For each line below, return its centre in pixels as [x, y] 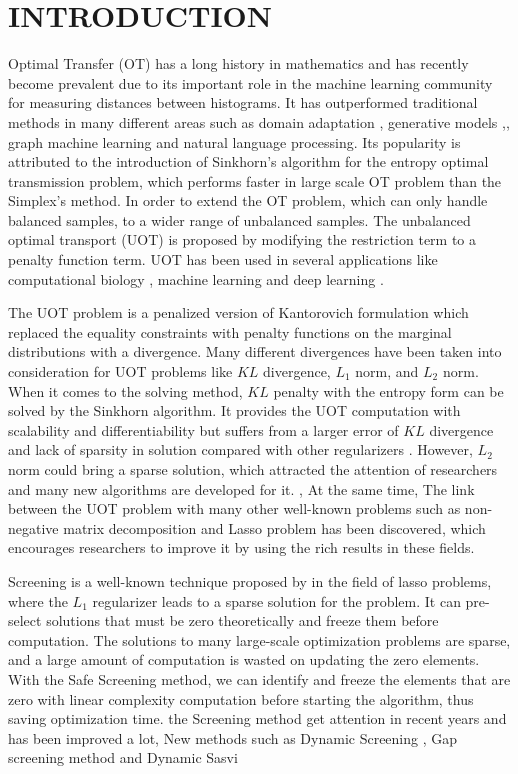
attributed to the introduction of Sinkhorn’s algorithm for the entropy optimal [248, 161]
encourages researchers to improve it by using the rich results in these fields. [241, 547]
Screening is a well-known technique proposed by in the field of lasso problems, [250, 580]
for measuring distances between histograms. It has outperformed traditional [243, 102]
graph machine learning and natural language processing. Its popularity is [234, 141]
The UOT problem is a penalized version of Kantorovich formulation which [238, 312]
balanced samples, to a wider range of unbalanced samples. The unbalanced [239, 219]
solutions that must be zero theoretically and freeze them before [242, 620]
